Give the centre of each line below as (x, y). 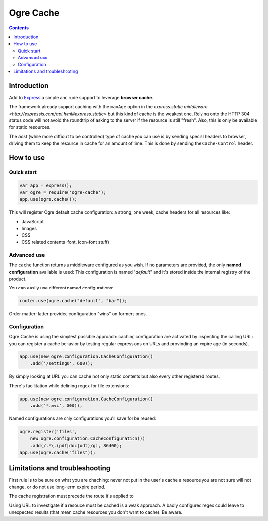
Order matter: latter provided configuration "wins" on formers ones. (78, 314)
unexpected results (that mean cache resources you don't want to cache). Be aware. (96, 512)
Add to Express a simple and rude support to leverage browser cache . (81, 97)
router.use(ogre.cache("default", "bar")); (73, 301)
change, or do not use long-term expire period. (57, 487)
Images (29, 229)
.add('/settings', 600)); (62, 364)
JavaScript (33, 221)
